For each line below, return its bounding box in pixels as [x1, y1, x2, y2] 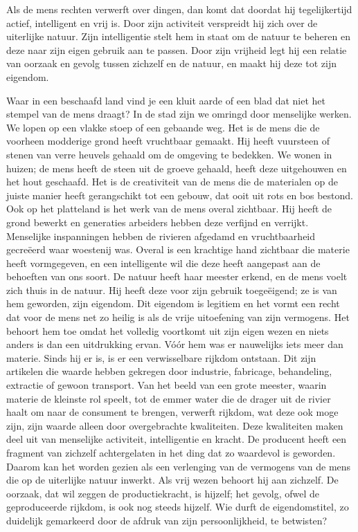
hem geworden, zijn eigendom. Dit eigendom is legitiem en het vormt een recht [6, 296, 340, 311]
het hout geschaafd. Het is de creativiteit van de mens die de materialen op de [6, 174, 338, 189]
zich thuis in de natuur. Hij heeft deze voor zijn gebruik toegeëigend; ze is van [6, 282, 337, 297]
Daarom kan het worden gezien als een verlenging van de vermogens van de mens [6, 459, 351, 473]
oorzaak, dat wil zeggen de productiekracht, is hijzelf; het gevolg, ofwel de [6, 486, 320, 500]
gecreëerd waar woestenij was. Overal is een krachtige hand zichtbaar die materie [6, 242, 350, 257]
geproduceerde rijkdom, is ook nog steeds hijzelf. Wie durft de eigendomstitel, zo [6, 499, 349, 514]
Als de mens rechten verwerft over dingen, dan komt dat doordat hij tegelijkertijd [6, 2, 352, 16]
